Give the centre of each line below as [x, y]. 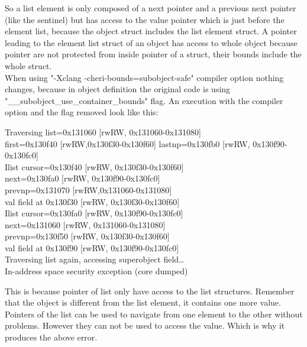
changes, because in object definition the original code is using [118, 89]
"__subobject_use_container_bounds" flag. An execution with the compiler [144, 100]
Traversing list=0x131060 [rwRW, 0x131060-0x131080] [103, 132]
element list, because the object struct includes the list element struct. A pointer [151, 31]
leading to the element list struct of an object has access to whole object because [151, 42]
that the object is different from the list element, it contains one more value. [143, 302]
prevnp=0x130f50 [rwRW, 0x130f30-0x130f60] [87, 236]
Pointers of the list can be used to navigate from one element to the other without [154, 314]
